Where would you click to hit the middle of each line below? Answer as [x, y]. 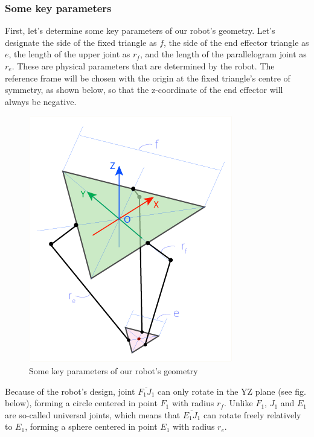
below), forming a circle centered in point [81, 403]
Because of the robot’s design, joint [70, 391]
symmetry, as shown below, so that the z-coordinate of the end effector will [144, 90]
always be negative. [41, 101]
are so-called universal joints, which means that [93, 414]
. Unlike [238, 403]
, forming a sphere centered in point [91, 426]
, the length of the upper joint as [69, 54]
